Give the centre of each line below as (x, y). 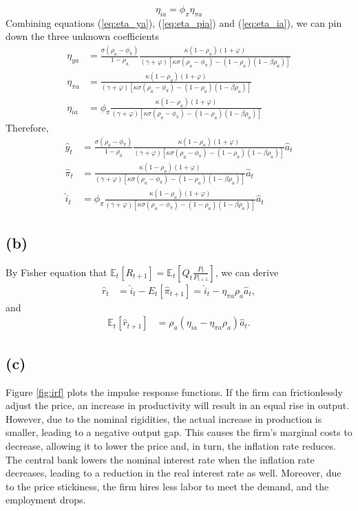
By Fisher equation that (56, 272)
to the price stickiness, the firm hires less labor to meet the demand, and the (167, 486)
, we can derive (247, 272)
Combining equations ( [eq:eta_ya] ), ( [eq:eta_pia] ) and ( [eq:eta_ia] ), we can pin (174, 22)
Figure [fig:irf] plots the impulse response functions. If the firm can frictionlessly (174, 392)
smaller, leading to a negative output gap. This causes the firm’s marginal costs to (179, 432)
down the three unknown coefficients (82, 36)
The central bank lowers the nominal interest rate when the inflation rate (160, 459)
